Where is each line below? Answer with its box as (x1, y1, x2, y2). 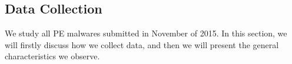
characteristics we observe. (5, 50, 100, 62)
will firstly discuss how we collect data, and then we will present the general (5, 38, 279, 50)
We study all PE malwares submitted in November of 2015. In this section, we (5, 27, 287, 39)
